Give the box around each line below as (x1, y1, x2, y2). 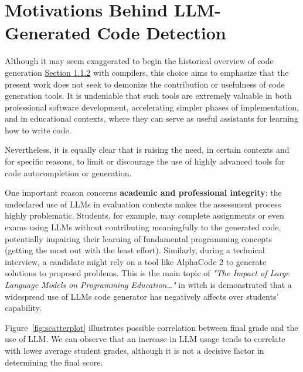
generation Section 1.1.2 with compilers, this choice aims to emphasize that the (5, 66, 289, 78)
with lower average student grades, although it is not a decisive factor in (5, 344, 264, 356)
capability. (5, 301, 42, 314)
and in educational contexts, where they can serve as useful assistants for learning (5, 112, 298, 125)
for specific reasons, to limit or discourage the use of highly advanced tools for (5, 155, 285, 167)
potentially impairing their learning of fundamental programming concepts (5, 232, 273, 244)
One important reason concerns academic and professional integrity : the (5, 186, 282, 199)
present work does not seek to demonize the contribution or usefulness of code (5, 78, 285, 90)
